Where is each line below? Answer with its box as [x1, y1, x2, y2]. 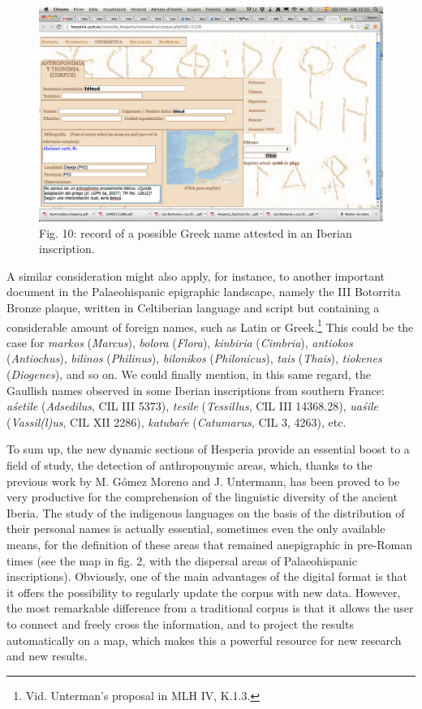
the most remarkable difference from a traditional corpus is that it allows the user [6, 599, 414, 617]
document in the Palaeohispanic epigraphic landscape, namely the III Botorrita [6, 283, 401, 300]
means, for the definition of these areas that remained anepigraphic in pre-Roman [6, 535, 412, 552]
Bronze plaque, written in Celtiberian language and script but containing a [6, 299, 380, 316]
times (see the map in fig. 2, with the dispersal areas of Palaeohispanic [6, 552, 357, 569]
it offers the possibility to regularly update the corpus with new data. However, [6, 583, 401, 600]
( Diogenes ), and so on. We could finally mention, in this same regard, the [6, 366, 371, 382]
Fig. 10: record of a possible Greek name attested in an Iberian [39, 224, 352, 241]
